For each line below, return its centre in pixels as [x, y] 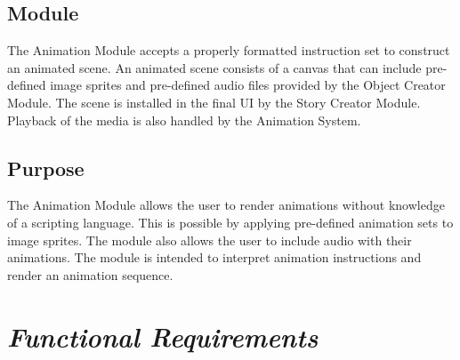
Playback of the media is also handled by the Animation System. [184, 120]
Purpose [46, 168]
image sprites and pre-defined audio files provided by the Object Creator [248, 85]
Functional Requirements [163, 336]
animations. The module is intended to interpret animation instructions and [214, 257]
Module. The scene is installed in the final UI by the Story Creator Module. [214, 102]
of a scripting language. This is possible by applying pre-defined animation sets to [230, 222]
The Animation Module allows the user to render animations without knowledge [226, 205]
